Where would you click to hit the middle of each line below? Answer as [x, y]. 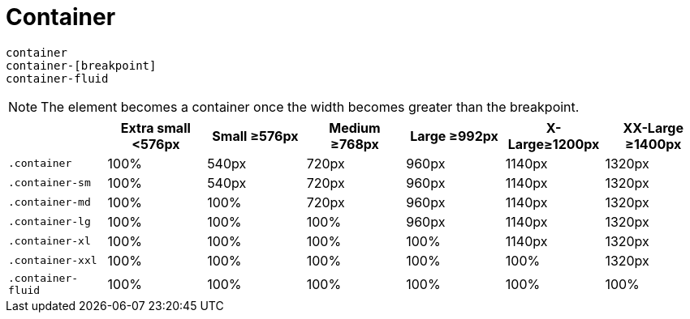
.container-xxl [53, 261]
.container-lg [50, 222]
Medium [355, 128]
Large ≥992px [454, 136]
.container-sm [50, 183]
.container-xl [50, 241]
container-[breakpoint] [81, 65]
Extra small [155, 128]
